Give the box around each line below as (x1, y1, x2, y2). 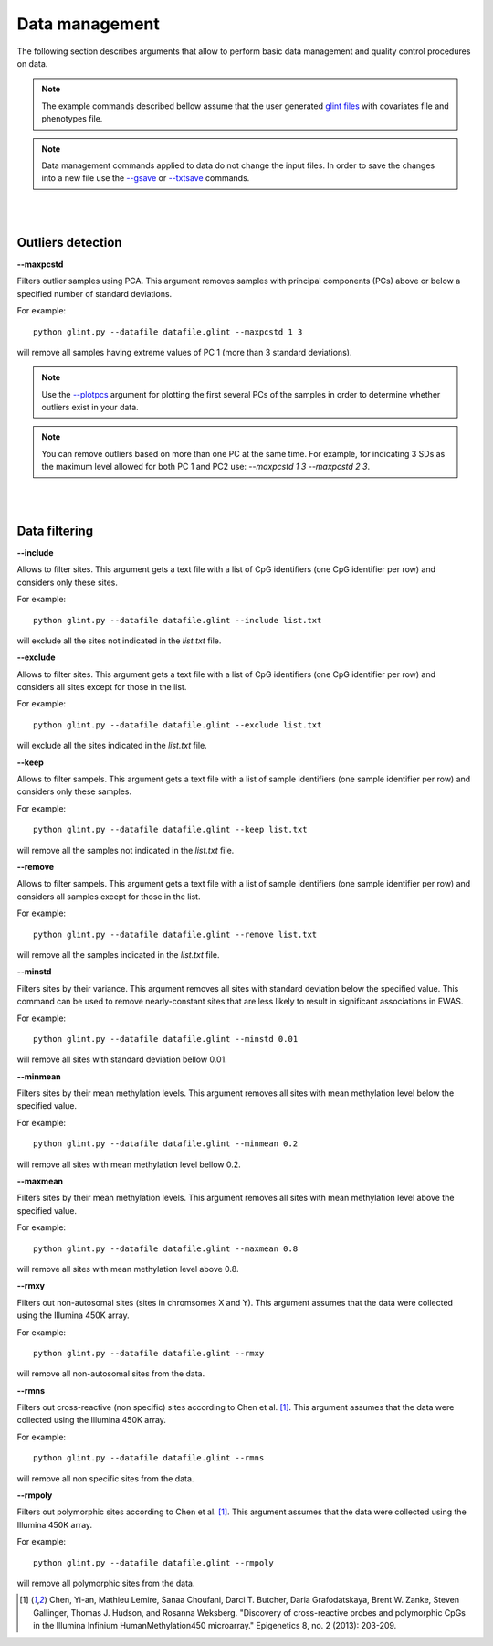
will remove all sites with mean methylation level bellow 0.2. (16, 1159, 241, 1170)
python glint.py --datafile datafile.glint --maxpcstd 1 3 (33, 326, 303, 337)
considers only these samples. (16, 786, 132, 797)
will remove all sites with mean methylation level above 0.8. (16, 1263, 239, 1274)
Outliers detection (16, 234, 122, 250)
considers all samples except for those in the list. (16, 891, 201, 902)
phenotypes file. (41, 113, 103, 124)
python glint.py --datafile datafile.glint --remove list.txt (33, 929, 318, 940)
